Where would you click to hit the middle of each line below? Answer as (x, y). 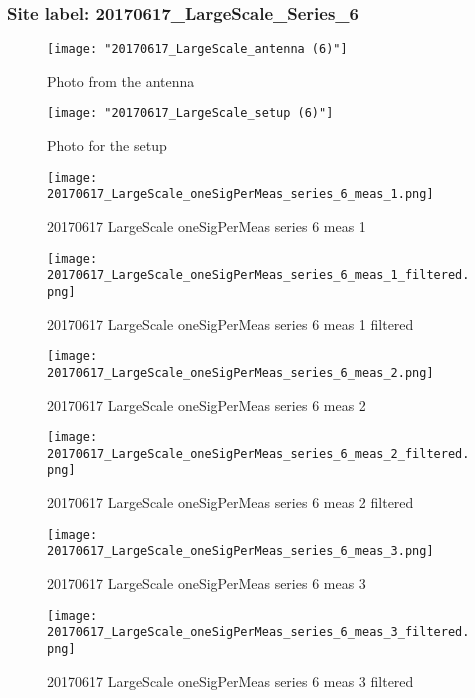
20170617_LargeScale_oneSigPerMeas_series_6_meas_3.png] (240, 551)
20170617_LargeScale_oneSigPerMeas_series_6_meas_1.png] (240, 194)
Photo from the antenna (121, 80)
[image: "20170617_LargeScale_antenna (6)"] (197, 49)
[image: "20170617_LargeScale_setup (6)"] (190, 113)
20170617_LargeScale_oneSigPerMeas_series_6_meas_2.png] (240, 372)
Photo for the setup (107, 145)
